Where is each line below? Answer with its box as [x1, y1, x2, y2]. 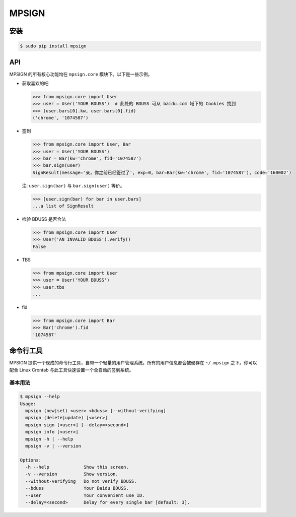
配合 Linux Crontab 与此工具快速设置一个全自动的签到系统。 [9, 367, 134, 373]
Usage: [20, 401, 36, 407]
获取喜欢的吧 [22, 81, 49, 87]
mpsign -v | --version [25, 443, 82, 448]
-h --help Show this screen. [25, 464, 129, 470]
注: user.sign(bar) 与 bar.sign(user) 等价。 [22, 182, 125, 188]
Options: [20, 457, 42, 463]
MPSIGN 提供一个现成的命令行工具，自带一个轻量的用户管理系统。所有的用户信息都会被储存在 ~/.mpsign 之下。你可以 [9, 360, 257, 366]
